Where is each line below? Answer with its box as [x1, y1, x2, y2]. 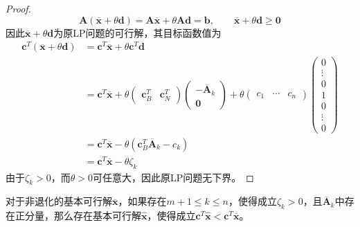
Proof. [6, 1, 31, 15]
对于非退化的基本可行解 [6, 194, 112, 208]
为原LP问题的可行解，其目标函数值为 [53, 25, 222, 39]
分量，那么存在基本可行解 [24, 208, 141, 223]
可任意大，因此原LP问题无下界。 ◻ [92, 170, 254, 184]
